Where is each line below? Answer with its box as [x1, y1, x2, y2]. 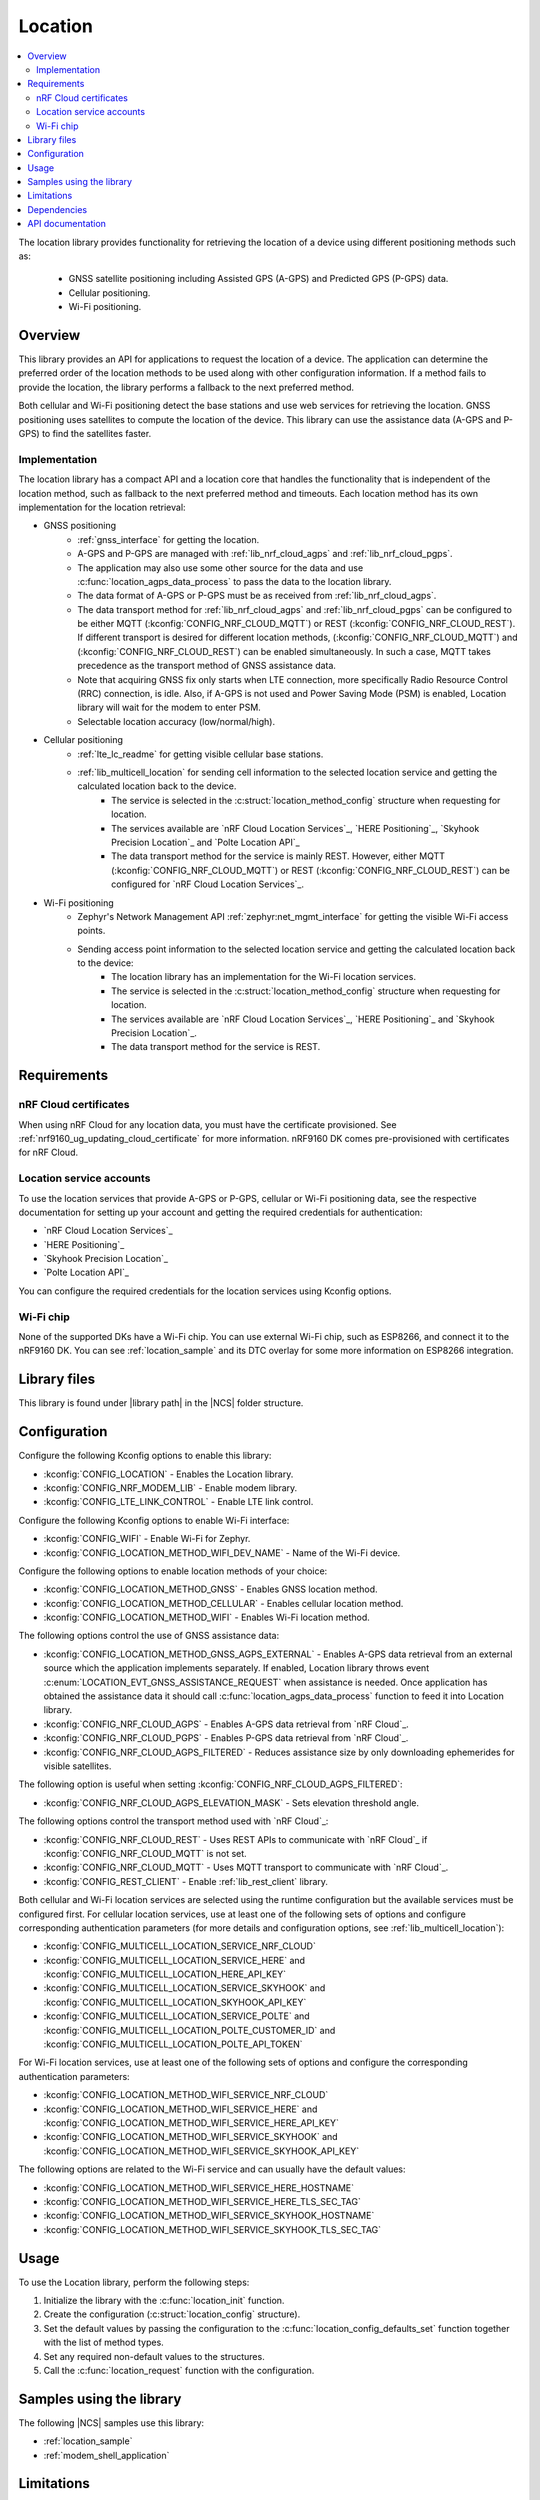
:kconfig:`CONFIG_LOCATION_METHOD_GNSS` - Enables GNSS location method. [43, 1583, 379, 1595]
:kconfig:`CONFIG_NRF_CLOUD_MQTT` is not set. [43, 1847, 247, 1859]
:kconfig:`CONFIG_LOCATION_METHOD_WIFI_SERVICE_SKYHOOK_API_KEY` [43, 2145, 360, 2157]
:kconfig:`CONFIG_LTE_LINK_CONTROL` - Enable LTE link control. [43, 1496, 314, 1508]
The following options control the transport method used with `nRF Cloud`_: [18, 1815, 329, 1827]
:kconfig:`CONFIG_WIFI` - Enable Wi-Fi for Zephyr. [43, 1533, 251, 1545]
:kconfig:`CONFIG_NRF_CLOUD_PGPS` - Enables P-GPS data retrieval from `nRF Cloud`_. [43, 1732, 409, 1744]
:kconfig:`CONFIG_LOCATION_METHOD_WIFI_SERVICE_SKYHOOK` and [43, 2131, 339, 2143]
